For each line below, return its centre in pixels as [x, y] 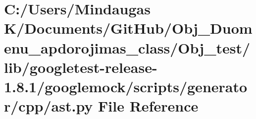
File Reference [148, 106]
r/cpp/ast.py [49, 106]
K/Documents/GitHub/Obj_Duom [128, 28]
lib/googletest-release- [81, 67]
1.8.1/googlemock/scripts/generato [126, 86]
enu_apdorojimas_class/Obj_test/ [127, 47]
